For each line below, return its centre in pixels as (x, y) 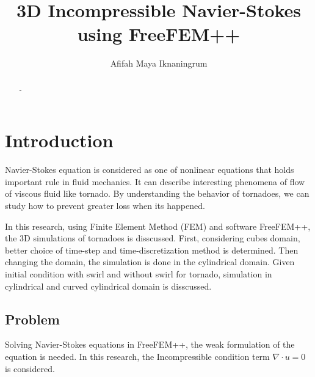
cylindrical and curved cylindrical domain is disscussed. (108, 286)
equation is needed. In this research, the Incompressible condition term (137, 357)
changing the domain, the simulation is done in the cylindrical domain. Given (150, 262)
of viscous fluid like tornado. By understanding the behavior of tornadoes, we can (157, 193)
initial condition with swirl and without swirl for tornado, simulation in (139, 274)
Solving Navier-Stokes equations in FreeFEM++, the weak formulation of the (150, 344)
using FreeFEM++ (159, 34)
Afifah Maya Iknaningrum (159, 63)
